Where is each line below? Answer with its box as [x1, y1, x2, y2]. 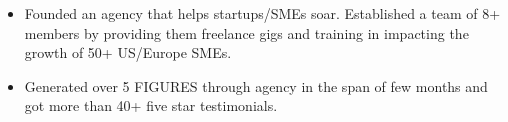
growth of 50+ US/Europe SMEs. [24, 42, 232, 63]
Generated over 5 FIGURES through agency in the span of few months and [24, 75, 488, 96]
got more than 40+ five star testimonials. [24, 95, 278, 116]
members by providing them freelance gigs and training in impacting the [24, 22, 469, 43]
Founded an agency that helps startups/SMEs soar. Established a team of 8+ [24, 3, 501, 23]
